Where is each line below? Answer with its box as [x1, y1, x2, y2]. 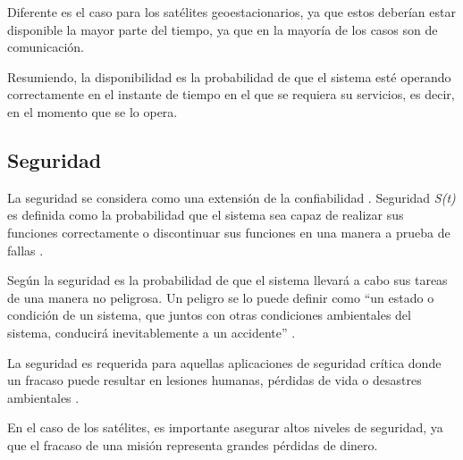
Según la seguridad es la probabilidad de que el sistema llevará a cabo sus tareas [7, 271, 448, 289]
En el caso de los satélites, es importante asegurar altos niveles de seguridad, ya [7, 418, 443, 437]
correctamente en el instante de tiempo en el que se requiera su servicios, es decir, [7, 85, 455, 104]
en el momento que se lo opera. [7, 102, 178, 121]
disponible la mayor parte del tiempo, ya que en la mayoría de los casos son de [7, 20, 438, 38]
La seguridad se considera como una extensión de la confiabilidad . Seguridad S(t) [7, 188, 456, 206]
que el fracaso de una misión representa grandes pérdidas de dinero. [7, 435, 378, 454]
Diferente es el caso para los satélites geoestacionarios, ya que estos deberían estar [7, 3, 456, 21]
